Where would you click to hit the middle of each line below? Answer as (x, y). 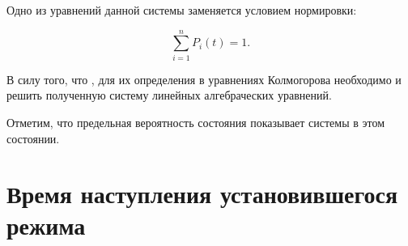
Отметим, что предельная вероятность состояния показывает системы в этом (196, 122)
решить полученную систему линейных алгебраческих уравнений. (169, 95)
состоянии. (33, 138)
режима (46, 225)
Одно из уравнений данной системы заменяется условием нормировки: (182, 10)
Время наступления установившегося (202, 194)
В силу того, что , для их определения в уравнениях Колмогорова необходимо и (204, 79)
